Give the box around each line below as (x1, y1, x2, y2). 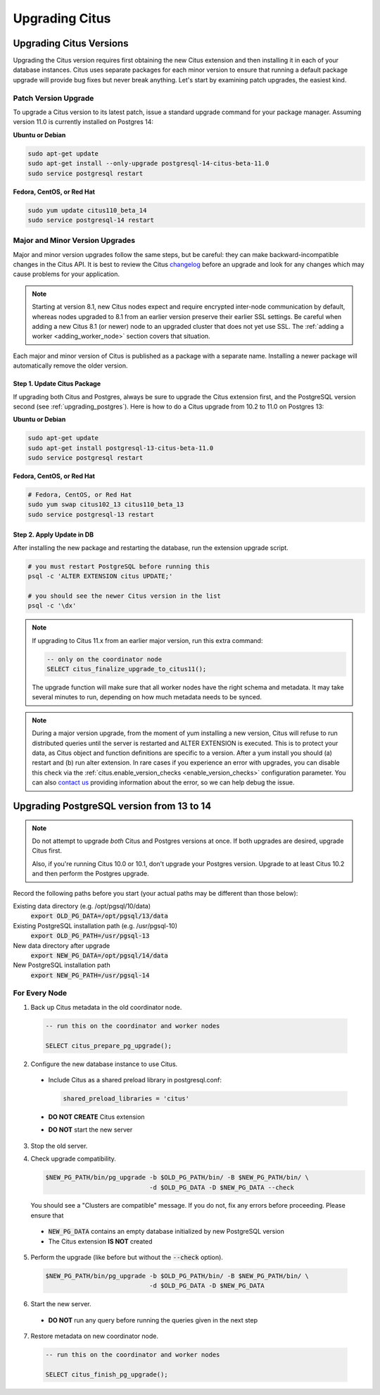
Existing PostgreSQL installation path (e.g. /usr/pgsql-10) (13, 921, 178, 930)
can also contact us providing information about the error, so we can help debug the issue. (32, 778, 295, 787)
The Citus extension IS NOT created (48, 1237, 153, 1246)
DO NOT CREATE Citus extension (48, 1113, 145, 1121)
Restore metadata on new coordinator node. (30, 1332, 158, 1341)
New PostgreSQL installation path (13, 961, 110, 970)
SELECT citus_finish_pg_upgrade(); (45, 1370, 168, 1378)
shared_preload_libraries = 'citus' (63, 1094, 190, 1102)
